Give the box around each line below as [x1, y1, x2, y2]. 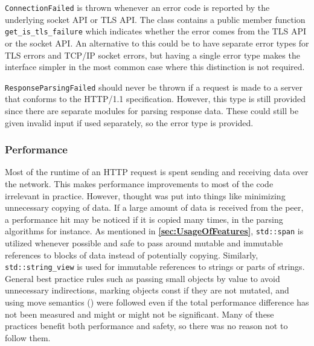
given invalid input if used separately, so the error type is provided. [5, 116, 254, 129]
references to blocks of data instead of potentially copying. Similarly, [5, 248, 258, 261]
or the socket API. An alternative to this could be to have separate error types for [5, 36, 309, 49]
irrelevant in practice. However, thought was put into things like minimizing [5, 189, 286, 202]
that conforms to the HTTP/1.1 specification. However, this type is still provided [5, 92, 306, 105]
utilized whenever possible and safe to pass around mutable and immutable [5, 236, 283, 249]
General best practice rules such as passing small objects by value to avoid [5, 272, 280, 284]
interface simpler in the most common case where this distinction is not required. [5, 60, 305, 73]
